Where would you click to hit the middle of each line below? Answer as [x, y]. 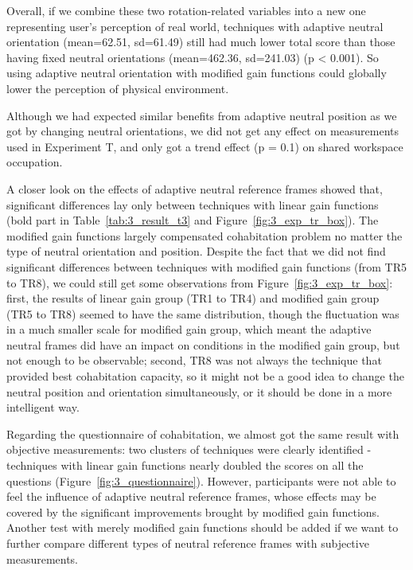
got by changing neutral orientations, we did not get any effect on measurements [203, 131]
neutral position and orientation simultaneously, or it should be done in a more [199, 391]
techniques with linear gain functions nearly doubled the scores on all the [185, 465]
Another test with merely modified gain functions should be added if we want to [203, 527]
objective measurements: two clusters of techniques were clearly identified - [189, 449]
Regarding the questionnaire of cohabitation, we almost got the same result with [203, 433]
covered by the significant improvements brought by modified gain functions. [193, 511]
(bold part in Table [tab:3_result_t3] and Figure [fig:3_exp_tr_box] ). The [193, 220]
